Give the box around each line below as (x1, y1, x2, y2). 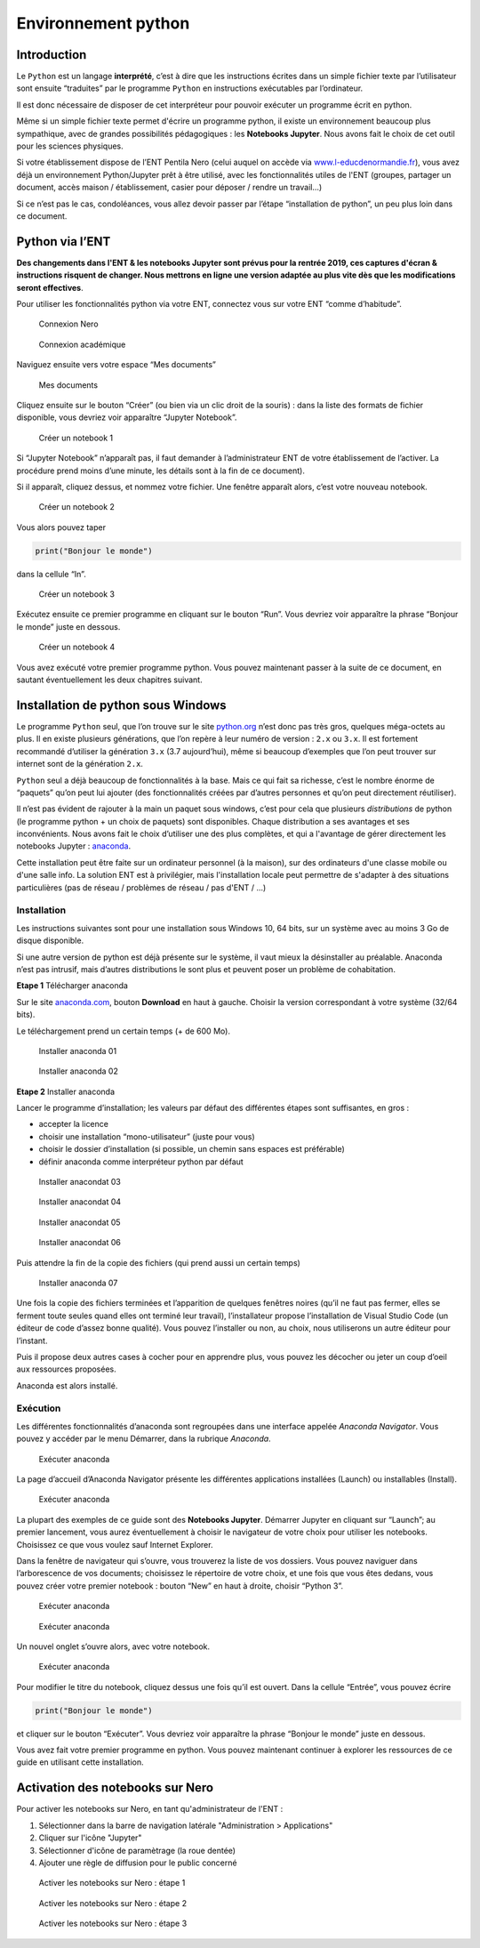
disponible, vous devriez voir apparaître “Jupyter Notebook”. (16, 412, 237, 423)
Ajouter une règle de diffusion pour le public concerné (38, 1857, 237, 1868)
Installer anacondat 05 (38, 1217, 121, 1228)
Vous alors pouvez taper (16, 521, 107, 533)
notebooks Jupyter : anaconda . (16, 841, 132, 851)
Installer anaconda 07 (38, 1277, 118, 1288)
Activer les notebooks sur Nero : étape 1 (38, 1878, 186, 1888)
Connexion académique (38, 339, 126, 350)
